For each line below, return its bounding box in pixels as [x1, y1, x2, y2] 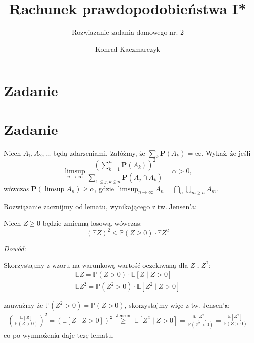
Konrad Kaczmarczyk [95, 43, 160, 53]
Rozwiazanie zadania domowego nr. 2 [71, 27, 184, 37]
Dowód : [4, 243, 26, 254]
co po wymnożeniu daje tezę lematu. [4, 330, 114, 340]
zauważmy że [4, 300, 43, 310]
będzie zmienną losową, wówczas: [42, 217, 142, 228]
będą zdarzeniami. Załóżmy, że [53, 147, 145, 158]
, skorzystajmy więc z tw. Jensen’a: [124, 300, 230, 310]
